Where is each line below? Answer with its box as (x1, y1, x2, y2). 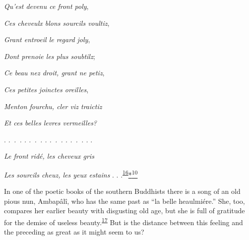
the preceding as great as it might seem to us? (4, 227, 144, 237)
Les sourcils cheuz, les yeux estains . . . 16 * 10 (4, 168, 138, 180)
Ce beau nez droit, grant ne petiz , (4, 67, 105, 78)
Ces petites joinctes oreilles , (4, 84, 89, 94)
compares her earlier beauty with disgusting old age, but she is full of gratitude (4, 205, 245, 216)
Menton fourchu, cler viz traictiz (4, 101, 102, 111)
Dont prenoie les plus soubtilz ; (4, 51, 95, 61)
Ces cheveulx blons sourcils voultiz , (4, 17, 110, 28)
